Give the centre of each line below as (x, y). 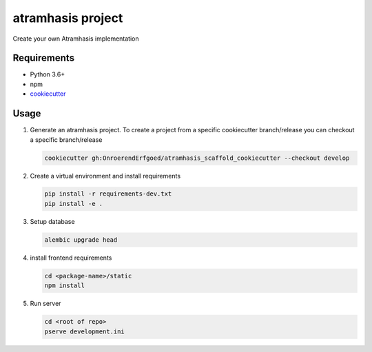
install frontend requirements (71, 258)
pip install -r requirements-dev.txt (108, 194)
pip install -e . (74, 204)
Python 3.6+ (48, 74)
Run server (45, 304)
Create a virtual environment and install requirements (105, 176)
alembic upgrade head (81, 240)
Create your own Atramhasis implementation (76, 39)
